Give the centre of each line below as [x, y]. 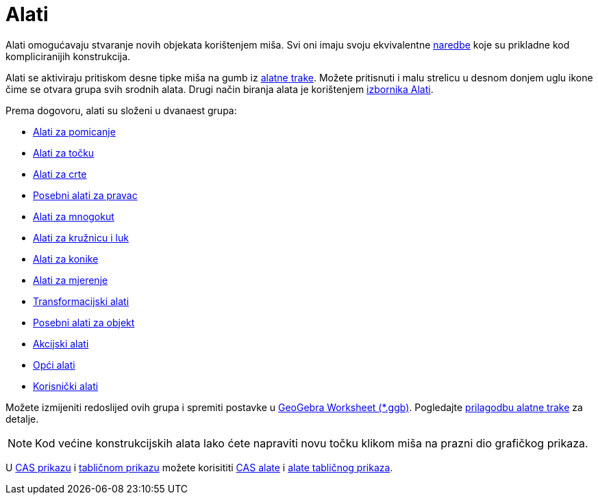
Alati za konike [66, 259]
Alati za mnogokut [74, 216]
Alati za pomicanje [74, 131]
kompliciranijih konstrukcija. [68, 56]
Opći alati [54, 365]
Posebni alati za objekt [84, 322]
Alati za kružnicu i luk [81, 237]
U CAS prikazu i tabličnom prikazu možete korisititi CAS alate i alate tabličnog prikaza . [199, 467]
